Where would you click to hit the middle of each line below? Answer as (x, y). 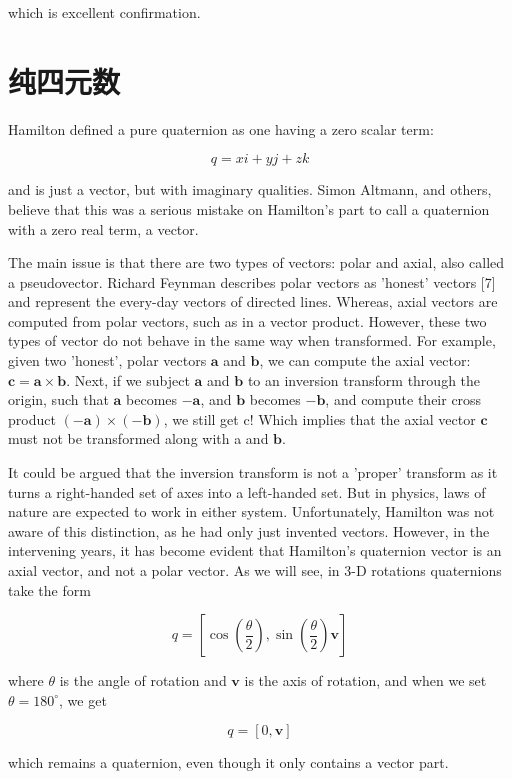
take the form (49, 589)
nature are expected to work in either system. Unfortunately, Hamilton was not (251, 511)
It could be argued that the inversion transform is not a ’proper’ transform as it (253, 472)
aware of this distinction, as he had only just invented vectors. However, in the (249, 530)
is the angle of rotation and (143, 680)
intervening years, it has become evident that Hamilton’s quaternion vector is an (255, 550)
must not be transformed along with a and (138, 438)
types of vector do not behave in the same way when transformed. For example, (252, 340)
